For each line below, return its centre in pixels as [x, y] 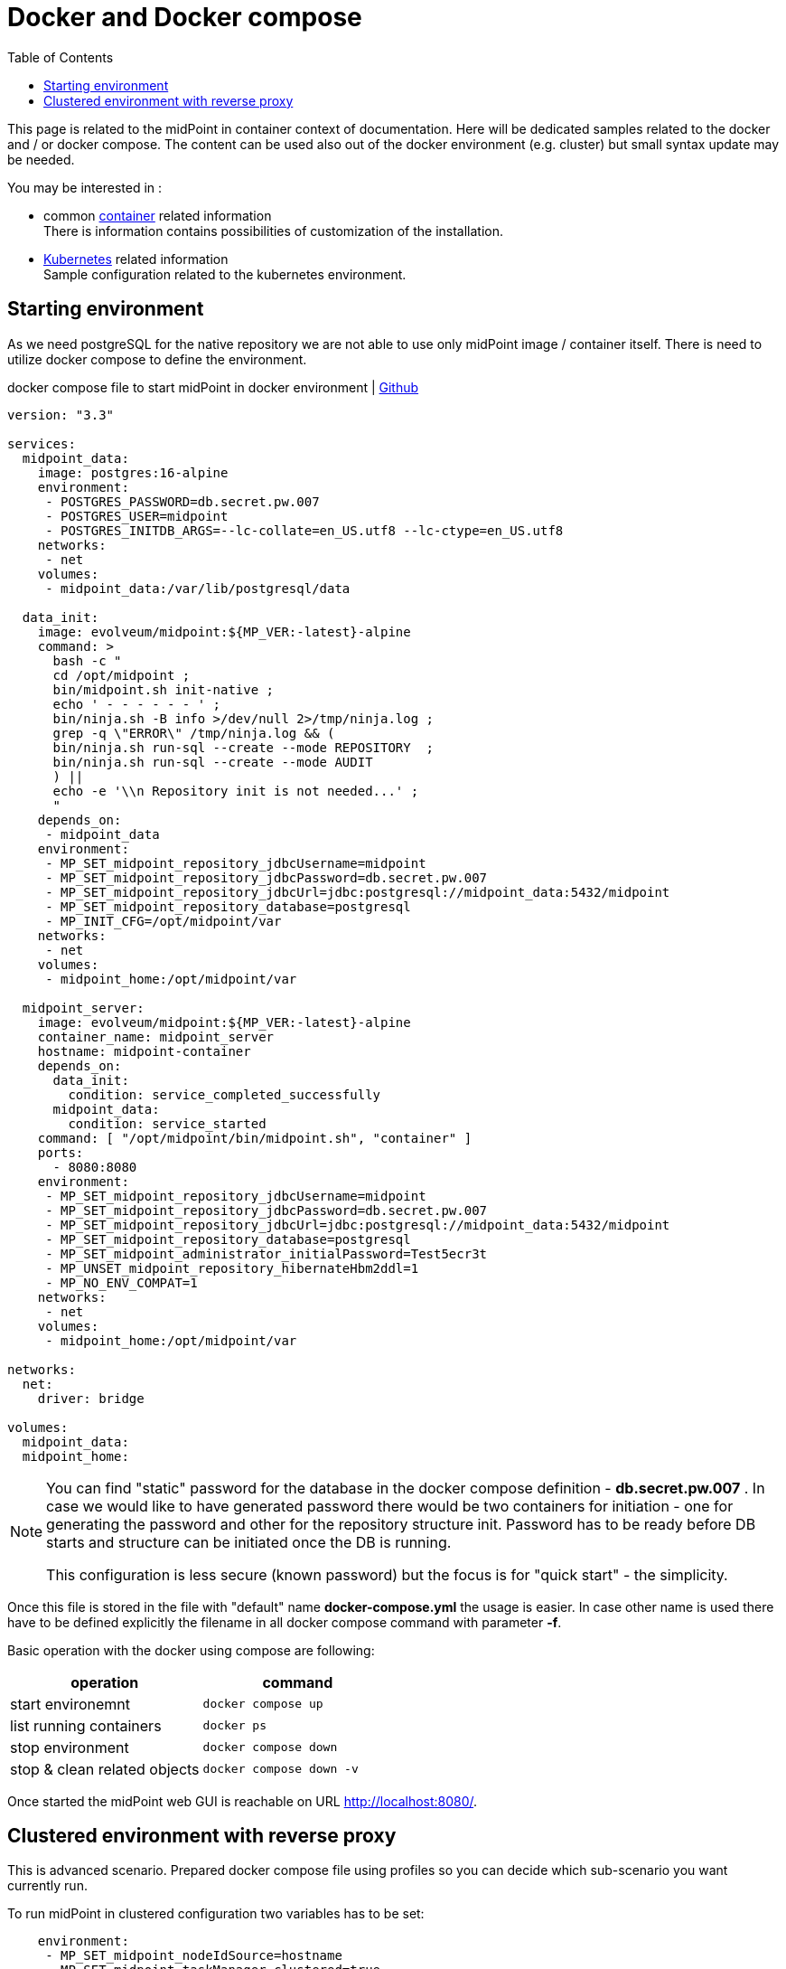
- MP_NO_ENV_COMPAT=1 [122, 1282]
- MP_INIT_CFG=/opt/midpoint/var [164, 921]
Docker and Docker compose [185, 17]
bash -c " [87, 660]
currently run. [47, 1886]
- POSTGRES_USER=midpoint [137, 516]
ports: [61, 1152]
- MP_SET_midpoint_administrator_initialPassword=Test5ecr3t [267, 1253]
